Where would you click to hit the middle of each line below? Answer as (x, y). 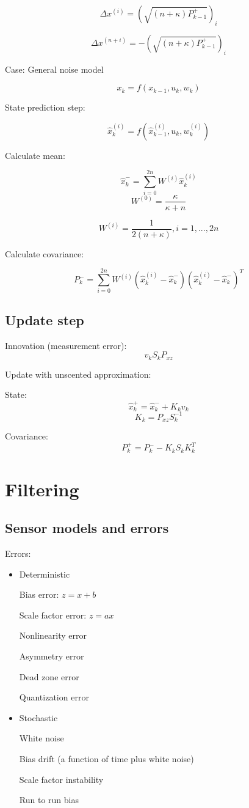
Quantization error (54, 697)
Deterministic (45, 574)
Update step (45, 319)
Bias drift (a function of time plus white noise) (106, 758)
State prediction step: (45, 107)
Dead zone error (49, 676)
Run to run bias (49, 800)
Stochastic (38, 717)
